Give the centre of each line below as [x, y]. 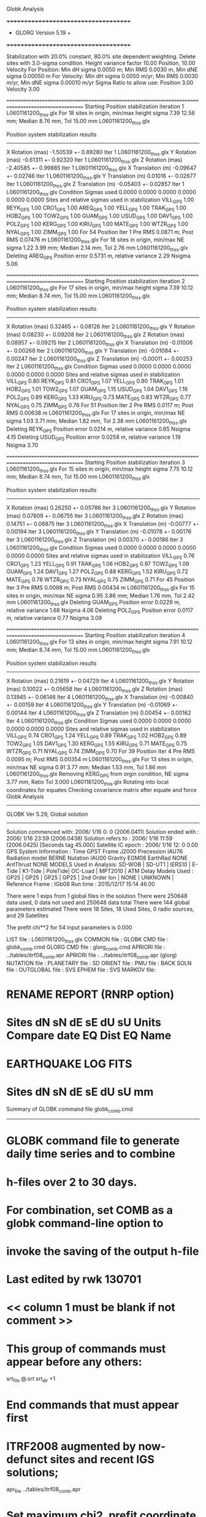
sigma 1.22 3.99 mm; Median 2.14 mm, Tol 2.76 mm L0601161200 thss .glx [97, 248]
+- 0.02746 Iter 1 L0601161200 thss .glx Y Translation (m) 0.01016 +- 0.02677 [101, 176]
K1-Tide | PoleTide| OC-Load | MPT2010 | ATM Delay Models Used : [108, 871]
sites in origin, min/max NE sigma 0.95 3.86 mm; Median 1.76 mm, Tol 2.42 [101, 595]
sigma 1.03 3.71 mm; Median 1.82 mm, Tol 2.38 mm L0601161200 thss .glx [97, 421]
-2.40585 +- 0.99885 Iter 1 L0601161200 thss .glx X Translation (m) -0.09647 [101, 168]
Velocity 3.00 [23, 89]
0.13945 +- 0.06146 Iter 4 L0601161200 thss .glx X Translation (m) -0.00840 [100, 698]
